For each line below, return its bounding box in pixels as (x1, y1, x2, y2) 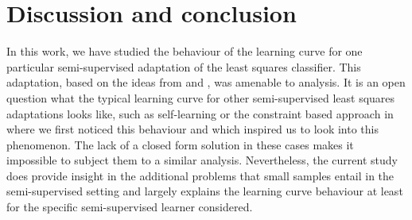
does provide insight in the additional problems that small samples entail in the (6, 167, 395, 183)
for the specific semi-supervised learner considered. (6, 199, 253, 215)
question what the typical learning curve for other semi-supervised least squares (6, 89, 395, 106)
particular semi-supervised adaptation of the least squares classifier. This (6, 58, 361, 75)
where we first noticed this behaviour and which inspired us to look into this (6, 121, 379, 137)
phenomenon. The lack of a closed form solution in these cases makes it (6, 136, 354, 152)
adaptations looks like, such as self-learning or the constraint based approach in (6, 105, 394, 122)
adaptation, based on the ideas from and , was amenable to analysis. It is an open (6, 74, 406, 91)
